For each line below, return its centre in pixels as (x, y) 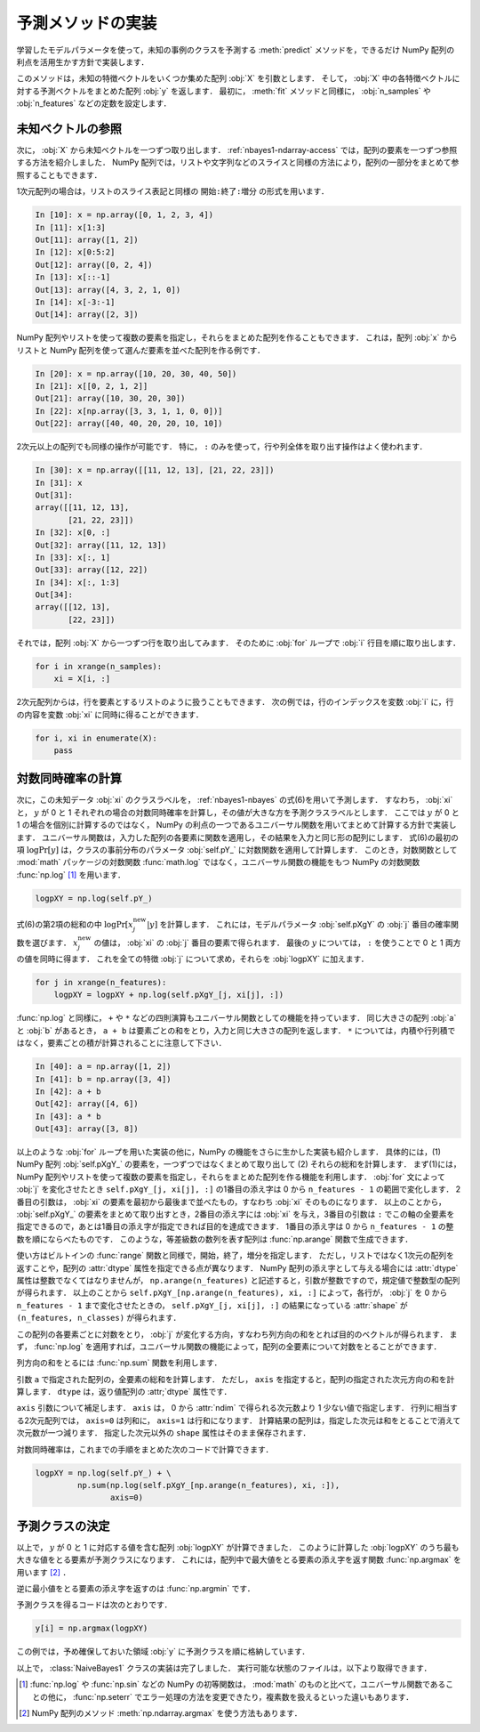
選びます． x (55, 943)
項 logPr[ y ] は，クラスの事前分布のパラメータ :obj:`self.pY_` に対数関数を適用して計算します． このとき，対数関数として (237, 850)
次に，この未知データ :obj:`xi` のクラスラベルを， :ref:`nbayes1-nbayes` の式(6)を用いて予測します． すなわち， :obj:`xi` (235, 800)
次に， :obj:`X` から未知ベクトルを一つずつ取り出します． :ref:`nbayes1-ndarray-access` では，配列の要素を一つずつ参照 (237, 150)
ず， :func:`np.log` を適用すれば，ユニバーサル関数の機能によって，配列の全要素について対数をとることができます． (229, 1346)
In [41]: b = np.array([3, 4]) (104, 1079)
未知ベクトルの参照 (69, 129)
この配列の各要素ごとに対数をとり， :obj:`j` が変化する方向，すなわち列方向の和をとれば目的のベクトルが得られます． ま (237, 1334)
